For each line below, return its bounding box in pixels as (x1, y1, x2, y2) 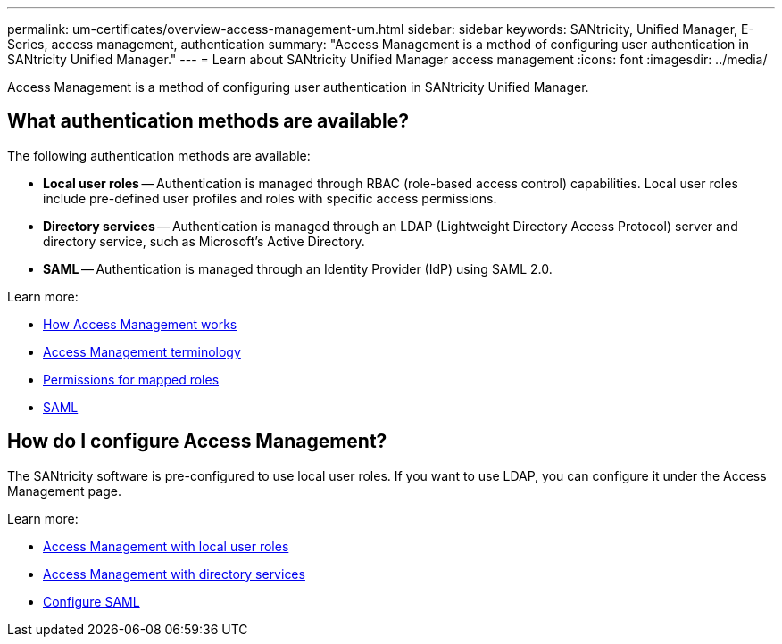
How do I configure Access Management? (7, 430, 387, 453)
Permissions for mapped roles (43, 371, 220, 387)
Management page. (7, 483, 121, 499)
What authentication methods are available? (7, 110, 410, 133)
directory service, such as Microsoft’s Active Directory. (43, 233, 365, 249)
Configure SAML (43, 593, 140, 609)
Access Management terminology (43, 343, 241, 359)
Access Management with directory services (43, 566, 305, 582)
